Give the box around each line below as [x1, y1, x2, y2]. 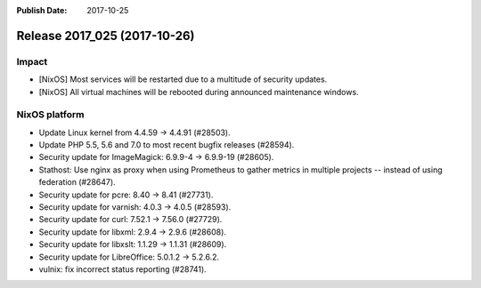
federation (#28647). [38, 177, 116, 188]
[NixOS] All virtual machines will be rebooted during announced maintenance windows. [38, 86, 360, 97]
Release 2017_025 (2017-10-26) [16, 28, 195, 44]
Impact [16, 55, 48, 68]
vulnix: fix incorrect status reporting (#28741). [38, 263, 207, 275]
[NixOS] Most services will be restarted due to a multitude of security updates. [38, 74, 328, 84]
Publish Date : [16, 5, 68, 15]
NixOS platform [16, 108, 85, 121]
